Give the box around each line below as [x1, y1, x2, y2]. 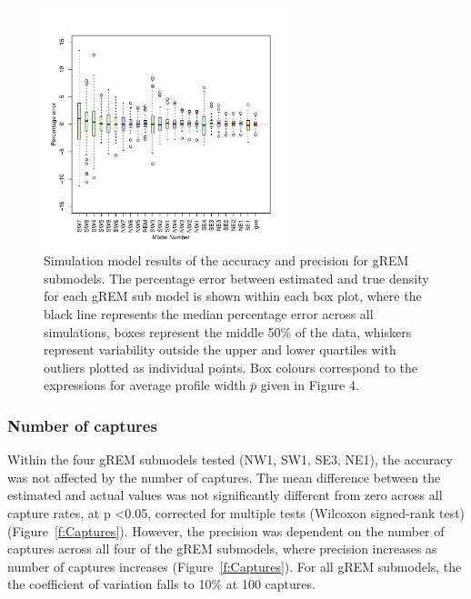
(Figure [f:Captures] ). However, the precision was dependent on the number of [7, 521, 445, 540]
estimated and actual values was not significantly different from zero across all [7, 485, 443, 504]
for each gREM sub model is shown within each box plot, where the [44, 286, 422, 305]
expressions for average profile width [44, 375, 246, 394]
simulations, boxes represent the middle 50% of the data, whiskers [44, 322, 412, 341]
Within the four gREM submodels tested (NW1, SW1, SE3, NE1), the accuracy [7, 450, 453, 469]
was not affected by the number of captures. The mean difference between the [7, 467, 441, 486]
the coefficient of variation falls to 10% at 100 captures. [7, 574, 316, 594]
